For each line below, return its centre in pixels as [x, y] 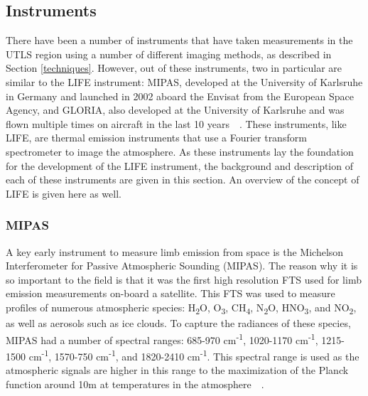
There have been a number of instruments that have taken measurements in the [179, 40]
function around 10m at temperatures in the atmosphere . [135, 384]
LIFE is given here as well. [64, 193]
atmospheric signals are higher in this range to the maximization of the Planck [177, 370]
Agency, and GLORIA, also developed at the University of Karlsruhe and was [175, 110]
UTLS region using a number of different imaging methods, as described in [169, 54]
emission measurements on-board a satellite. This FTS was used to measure [171, 293]
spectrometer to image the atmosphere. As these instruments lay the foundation [180, 151]
